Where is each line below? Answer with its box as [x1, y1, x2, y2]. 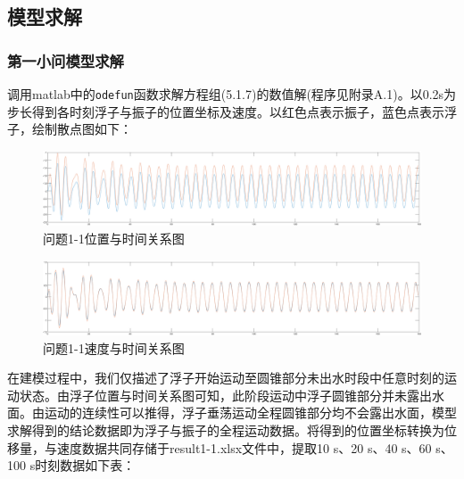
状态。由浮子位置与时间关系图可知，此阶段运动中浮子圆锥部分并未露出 [19, 385, 432, 404]
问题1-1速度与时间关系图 [43, 338, 185, 357]
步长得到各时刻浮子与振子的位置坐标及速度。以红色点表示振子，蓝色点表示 [7, 102, 444, 120]
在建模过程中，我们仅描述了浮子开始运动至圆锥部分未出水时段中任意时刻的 [7, 368, 444, 387]
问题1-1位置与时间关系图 [43, 228, 185, 247]
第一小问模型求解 [7, 49, 124, 71]
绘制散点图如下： [31, 120, 132, 138]
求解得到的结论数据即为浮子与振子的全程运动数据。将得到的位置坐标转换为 [7, 420, 444, 439]
